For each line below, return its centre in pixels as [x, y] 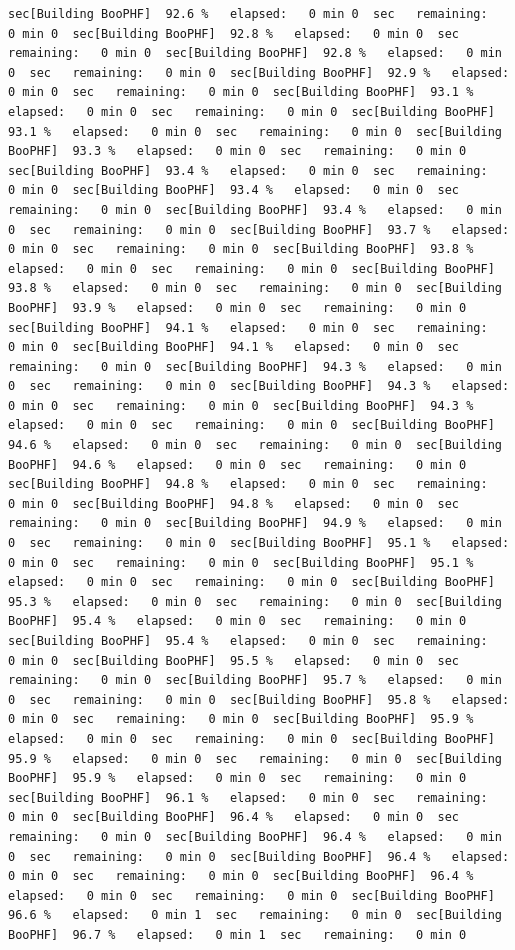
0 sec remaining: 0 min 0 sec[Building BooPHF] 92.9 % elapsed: [259, 72]
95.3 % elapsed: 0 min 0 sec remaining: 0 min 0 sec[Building [255, 601]
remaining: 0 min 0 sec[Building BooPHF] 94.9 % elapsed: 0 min [255, 523]
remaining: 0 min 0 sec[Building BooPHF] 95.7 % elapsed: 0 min [255, 680]
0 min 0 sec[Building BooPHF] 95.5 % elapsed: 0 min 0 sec [234, 660]
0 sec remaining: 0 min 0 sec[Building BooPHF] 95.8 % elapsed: [259, 699]
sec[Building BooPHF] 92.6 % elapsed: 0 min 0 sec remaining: [248, 14]
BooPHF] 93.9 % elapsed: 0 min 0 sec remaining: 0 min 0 [237, 307]
